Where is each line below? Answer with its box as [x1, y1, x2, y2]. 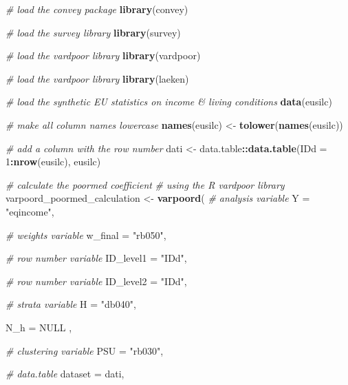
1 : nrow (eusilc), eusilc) [6, 154, 101, 169]
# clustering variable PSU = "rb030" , [6, 343, 164, 357]
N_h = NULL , [6, 320, 72, 334]
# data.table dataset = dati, [6, 366, 124, 381]
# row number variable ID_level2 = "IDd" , [6, 273, 187, 288]
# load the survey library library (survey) [6, 25, 181, 39]
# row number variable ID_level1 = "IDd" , [6, 251, 187, 265]
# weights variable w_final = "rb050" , [6, 227, 166, 242]
